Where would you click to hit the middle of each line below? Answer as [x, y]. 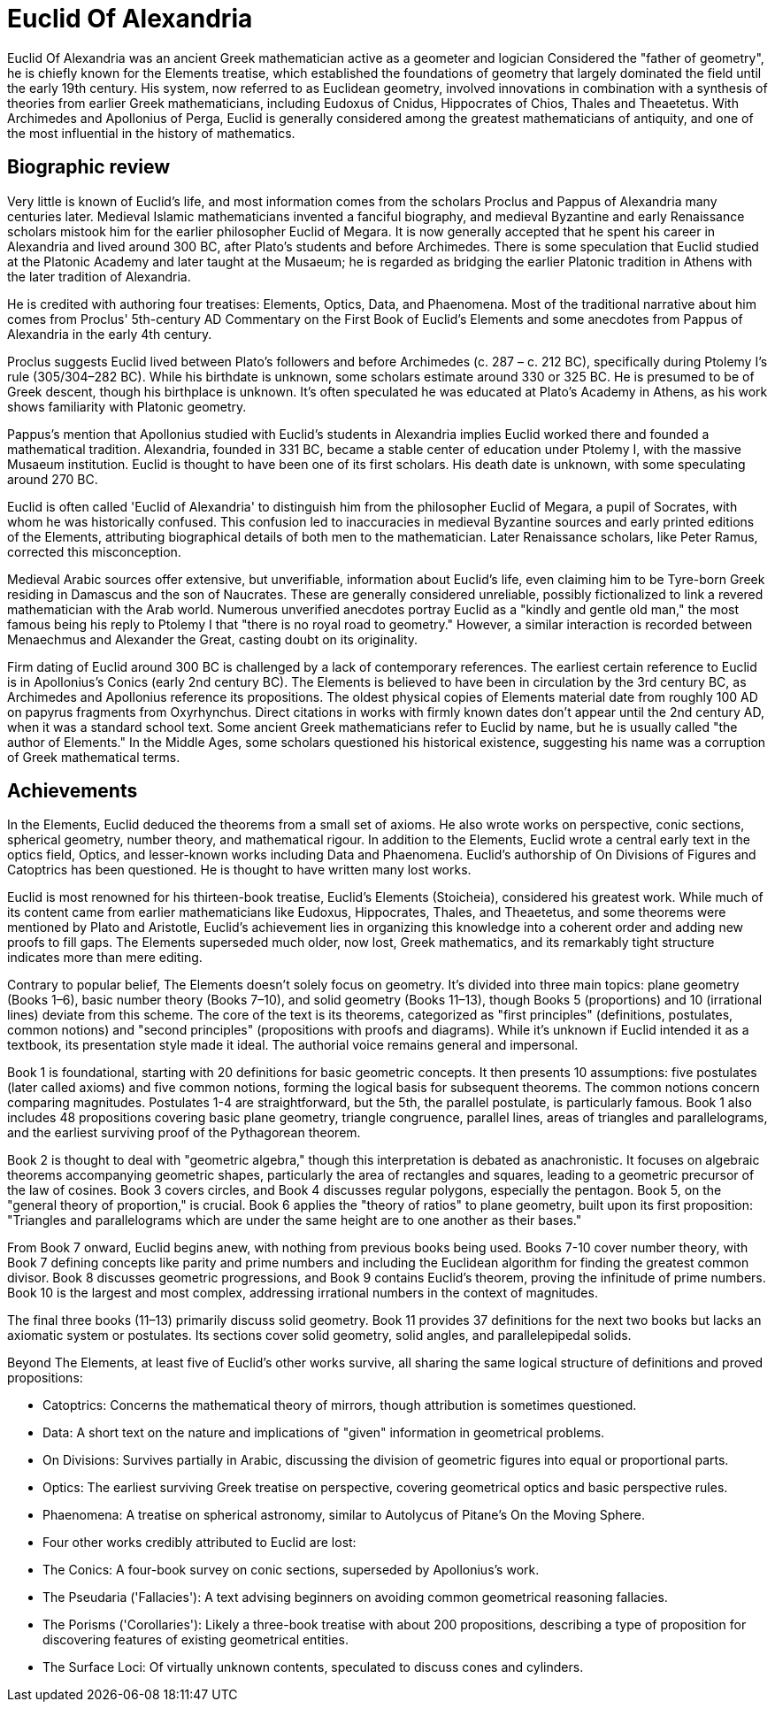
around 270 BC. [53, 479]
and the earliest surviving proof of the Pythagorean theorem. [184, 1133]
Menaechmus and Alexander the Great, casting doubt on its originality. [213, 639]
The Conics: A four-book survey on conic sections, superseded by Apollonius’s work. [291, 1570]
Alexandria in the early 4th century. [110, 334]
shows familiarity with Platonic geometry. [127, 406]
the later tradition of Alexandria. [99, 276]
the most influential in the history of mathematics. [151, 133]
